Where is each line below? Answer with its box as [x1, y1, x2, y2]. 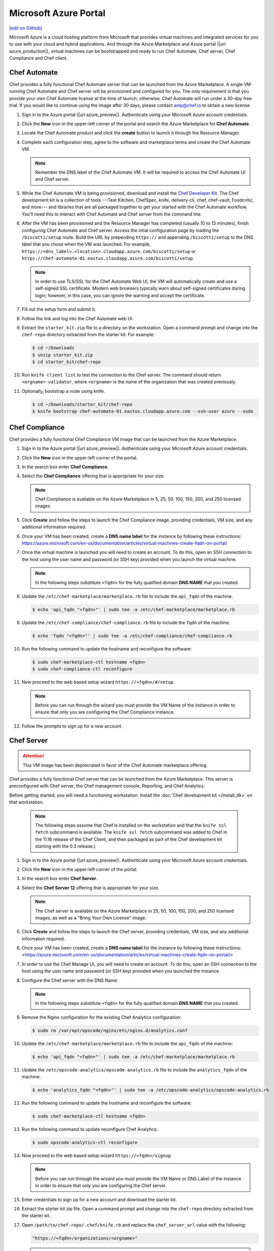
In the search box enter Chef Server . [21, 876, 98, 882]
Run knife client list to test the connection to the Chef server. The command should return [21, 372, 222, 378]
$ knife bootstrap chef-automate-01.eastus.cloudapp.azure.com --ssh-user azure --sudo [32, 408, 254, 414]
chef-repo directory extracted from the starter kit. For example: [21, 332, 155, 338]
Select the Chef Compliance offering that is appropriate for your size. [21, 473, 165, 479]
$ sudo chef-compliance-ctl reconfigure [32, 666, 132, 672]
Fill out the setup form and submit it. [21, 306, 96, 312]
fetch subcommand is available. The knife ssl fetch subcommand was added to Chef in [35, 829, 227, 835]
